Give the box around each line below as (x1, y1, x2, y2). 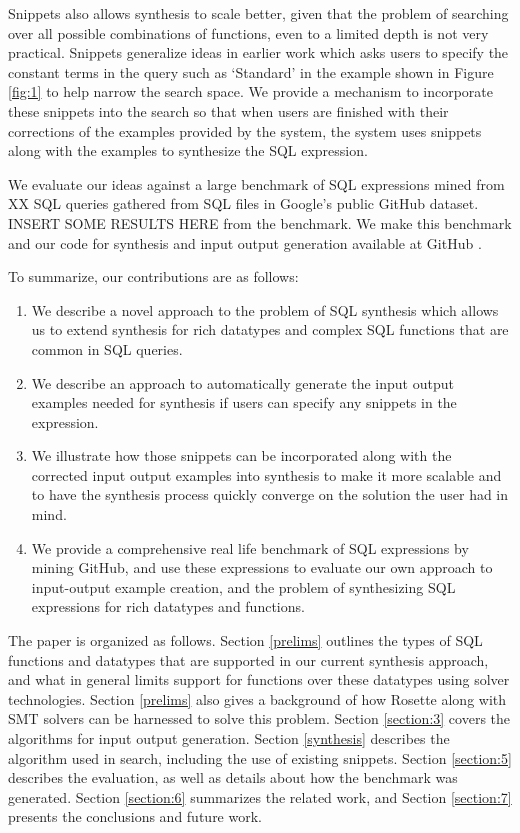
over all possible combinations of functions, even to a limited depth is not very (8, 22, 489, 43)
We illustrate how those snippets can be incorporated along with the (31, 445, 452, 466)
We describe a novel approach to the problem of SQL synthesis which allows (31, 299, 499, 320)
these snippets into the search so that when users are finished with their (8, 100, 449, 121)
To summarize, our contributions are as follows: (8, 266, 299, 287)
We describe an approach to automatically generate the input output (31, 372, 454, 393)
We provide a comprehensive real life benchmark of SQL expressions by (31, 537, 469, 558)
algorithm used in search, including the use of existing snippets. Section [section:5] (8, 747, 512, 768)
